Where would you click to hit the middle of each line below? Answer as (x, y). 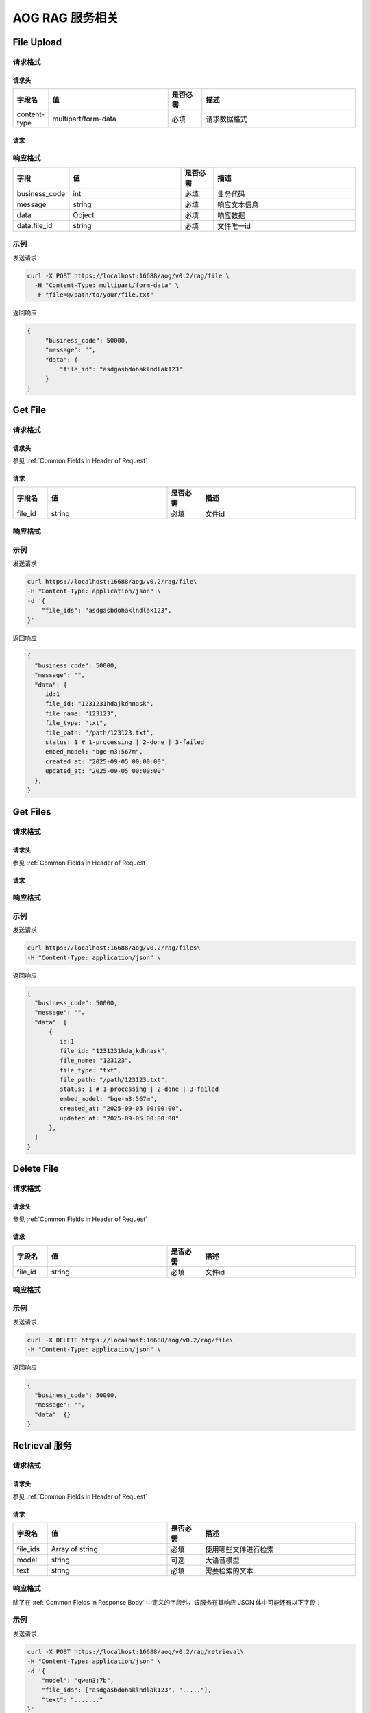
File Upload (37, 42)
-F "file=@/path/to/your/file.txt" (94, 295)
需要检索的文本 (229, 1570)
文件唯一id (234, 226)
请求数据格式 (226, 119)
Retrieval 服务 (42, 1446)
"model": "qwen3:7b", (78, 1680)
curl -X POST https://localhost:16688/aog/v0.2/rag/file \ (128, 275)
